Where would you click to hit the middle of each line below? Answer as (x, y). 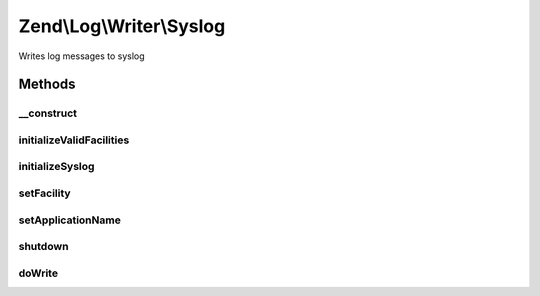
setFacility (44, 193)
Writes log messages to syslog (81, 56)
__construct (48, 113)
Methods (47, 84)
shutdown (43, 247)
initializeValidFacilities (74, 140)
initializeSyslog (56, 167)
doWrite (38, 273)
